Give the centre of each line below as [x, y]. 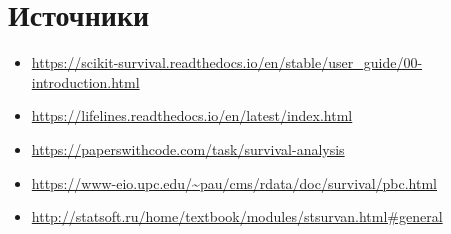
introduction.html [85, 81]
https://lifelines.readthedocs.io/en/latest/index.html [192, 115]
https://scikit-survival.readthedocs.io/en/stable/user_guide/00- [227, 62]
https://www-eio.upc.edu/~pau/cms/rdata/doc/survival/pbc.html [234, 182]
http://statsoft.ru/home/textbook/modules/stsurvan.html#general [237, 216]
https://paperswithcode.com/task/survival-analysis [188, 148]
